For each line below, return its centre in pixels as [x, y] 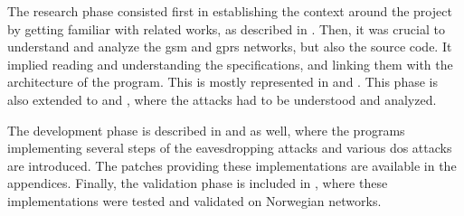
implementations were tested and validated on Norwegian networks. [194, 200]
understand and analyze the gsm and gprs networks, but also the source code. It [230, 47]
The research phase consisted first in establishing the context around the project [230, 11]
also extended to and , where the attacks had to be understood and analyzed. [222, 99]
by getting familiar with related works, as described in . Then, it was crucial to [226, 28]
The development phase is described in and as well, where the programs [206, 130]
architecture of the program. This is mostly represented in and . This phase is [223, 82]
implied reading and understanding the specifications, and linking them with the [230, 64]
